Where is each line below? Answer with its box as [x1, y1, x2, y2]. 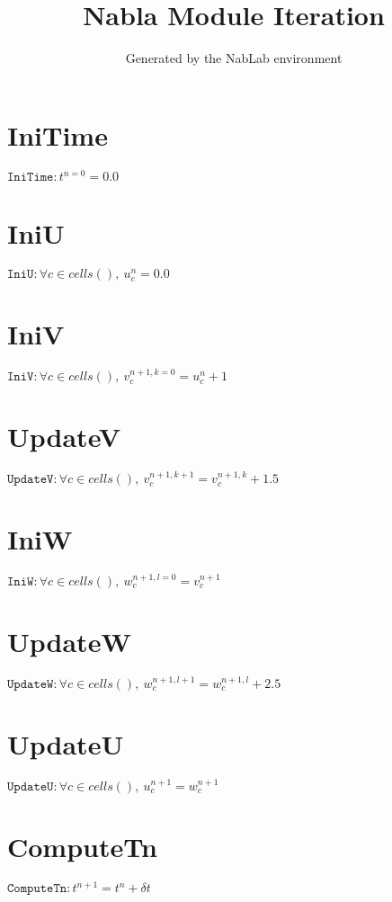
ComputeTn [7, 828, 157, 864]
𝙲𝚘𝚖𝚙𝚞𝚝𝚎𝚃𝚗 [7, 882, 67, 896]
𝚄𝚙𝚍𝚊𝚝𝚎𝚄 [7, 780, 54, 793]
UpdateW [7, 623, 131, 660]
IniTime [7, 116, 108, 153]
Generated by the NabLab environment [125, 49, 343, 67]
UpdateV [7, 418, 121, 455]
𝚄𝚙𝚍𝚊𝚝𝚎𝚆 [7, 677, 54, 691]
